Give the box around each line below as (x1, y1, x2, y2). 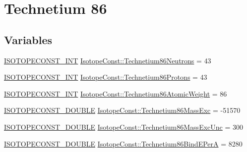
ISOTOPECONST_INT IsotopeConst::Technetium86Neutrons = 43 (4, 55, 211, 65)
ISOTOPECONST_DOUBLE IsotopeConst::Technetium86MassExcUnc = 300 (4, 121, 243, 132)
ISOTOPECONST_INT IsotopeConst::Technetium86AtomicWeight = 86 (4, 88, 227, 99)
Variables (4, 32, 53, 47)
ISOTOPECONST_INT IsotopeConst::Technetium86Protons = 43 (4, 72, 207, 82)
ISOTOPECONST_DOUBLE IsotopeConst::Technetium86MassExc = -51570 (4, 105, 241, 115)
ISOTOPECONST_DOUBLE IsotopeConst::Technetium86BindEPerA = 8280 (4, 138, 243, 149)
